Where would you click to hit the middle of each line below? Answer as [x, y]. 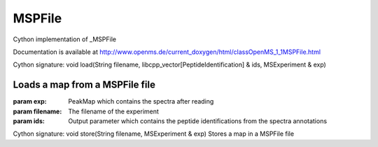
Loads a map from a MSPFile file [84, 85]
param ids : [29, 121]
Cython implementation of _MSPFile [65, 39]
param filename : [37, 111]
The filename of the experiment [113, 111]
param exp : [30, 101]
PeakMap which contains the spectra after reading [141, 101]
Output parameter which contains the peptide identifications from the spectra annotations [198, 121]
